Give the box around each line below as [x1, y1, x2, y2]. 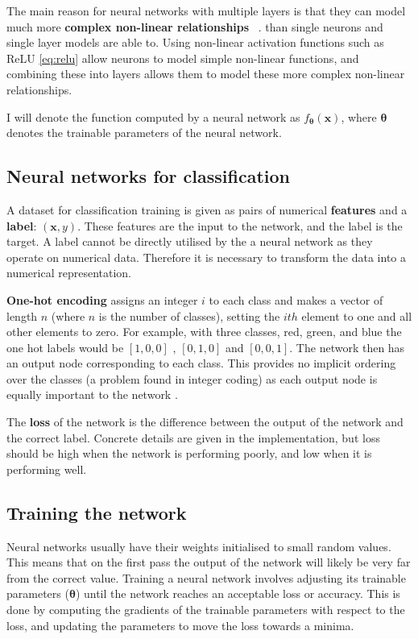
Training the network [6, 500, 187, 525]
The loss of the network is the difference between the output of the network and [6, 413, 404, 430]
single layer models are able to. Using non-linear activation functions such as [6, 34, 384, 51]
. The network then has [289, 338, 405, 355]
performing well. [6, 460, 87, 477]
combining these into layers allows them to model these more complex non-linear [6, 65, 405, 82]
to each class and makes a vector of [209, 291, 383, 308]
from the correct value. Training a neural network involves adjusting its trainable [6, 569, 406, 586]
